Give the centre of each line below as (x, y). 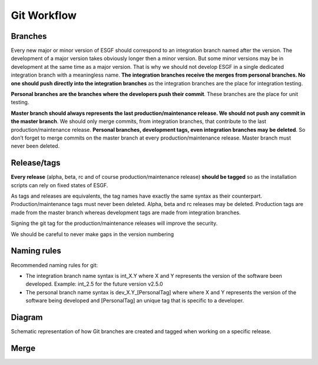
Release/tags (36, 163)
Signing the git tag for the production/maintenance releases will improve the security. (114, 223)
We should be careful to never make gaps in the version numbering (92, 234)
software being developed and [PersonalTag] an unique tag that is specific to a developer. (135, 301)
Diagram (27, 317)
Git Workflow (44, 15)
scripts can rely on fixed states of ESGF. (59, 185)
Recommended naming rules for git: (54, 265)
